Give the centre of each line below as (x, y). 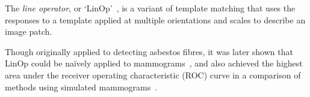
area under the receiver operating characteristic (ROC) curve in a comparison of (153, 75)
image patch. (29, 31)
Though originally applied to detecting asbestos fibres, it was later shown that (149, 51)
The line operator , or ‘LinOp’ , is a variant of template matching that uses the (150, 8)
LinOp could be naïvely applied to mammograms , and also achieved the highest (154, 63)
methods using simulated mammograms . (81, 87)
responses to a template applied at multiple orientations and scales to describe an (155, 19)
